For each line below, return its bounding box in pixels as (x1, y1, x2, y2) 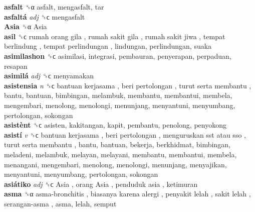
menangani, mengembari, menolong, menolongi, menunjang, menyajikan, (4, 159, 227, 169)
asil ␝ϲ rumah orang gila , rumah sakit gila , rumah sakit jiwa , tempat (4, 31, 225, 41)
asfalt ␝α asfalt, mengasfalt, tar (4, 2, 104, 12)
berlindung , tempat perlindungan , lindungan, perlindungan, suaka (4, 41, 212, 51)
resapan (4, 60, 28, 71)
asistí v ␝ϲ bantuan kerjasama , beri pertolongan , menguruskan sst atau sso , (4, 129, 246, 140)
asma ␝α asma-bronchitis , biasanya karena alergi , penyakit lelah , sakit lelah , (4, 188, 251, 199)
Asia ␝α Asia (4, 21, 47, 32)
